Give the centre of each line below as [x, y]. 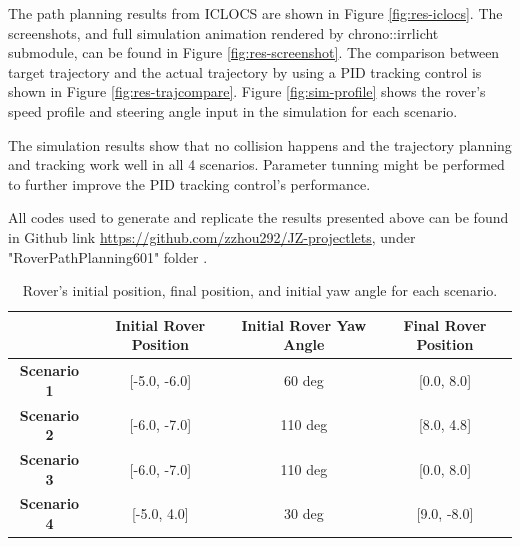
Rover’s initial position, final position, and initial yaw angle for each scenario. [260, 290]
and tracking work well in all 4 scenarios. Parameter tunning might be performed [256, 164]
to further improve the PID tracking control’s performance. [189, 183]
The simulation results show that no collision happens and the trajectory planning [260, 144]
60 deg [304, 379]
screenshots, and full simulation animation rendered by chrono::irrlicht [223, 32]
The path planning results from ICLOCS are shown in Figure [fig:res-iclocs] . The [255, 13]
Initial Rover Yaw [304, 324]
